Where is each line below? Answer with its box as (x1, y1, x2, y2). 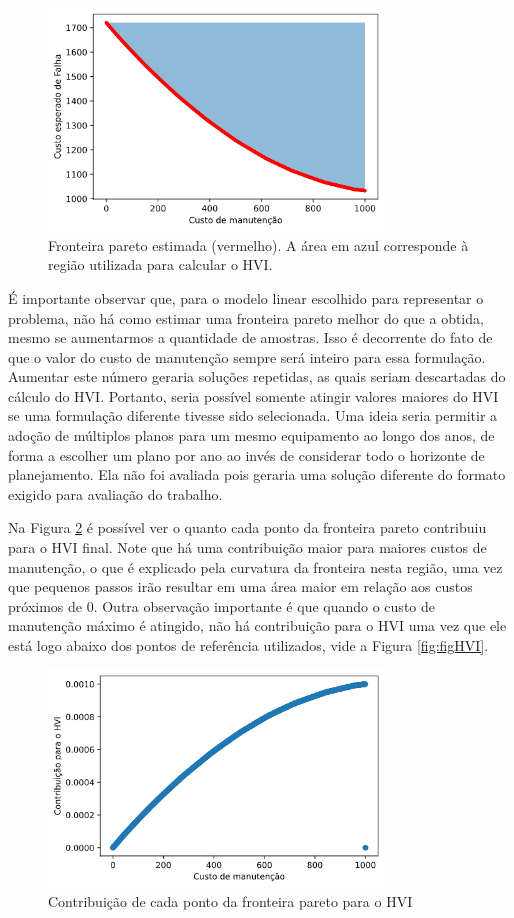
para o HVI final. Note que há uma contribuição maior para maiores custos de (8, 537, 487, 558)
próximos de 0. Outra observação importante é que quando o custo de (8, 595, 435, 616)
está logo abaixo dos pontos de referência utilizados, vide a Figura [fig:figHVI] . (8, 635, 489, 656)
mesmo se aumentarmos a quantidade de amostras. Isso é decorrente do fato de (8, 327, 493, 348)
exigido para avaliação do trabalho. (8, 483, 223, 504)
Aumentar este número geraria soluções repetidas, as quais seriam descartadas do (8, 366, 506, 387)
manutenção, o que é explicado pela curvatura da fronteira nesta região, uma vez (8, 556, 503, 577)
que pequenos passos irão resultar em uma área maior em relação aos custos (8, 576, 473, 597)
